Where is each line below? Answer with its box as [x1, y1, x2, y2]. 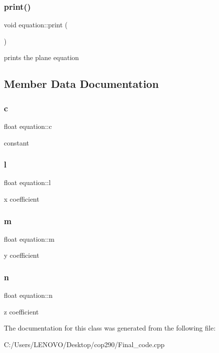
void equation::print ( [4, 20, 68, 30]
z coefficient [4, 306, 39, 316]
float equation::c [4, 121, 52, 131]
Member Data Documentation [4, 76, 159, 91]
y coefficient [4, 250, 39, 260]
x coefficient [4, 194, 39, 204]
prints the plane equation [4, 52, 79, 62]
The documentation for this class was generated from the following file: [4, 323, 216, 333]
